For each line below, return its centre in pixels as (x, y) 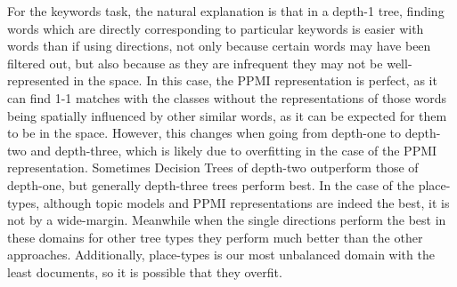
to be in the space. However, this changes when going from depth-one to (204, 133)
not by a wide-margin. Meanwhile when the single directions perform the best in (227, 220)
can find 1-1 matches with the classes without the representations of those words (227, 97)
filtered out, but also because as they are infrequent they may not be (195, 63)
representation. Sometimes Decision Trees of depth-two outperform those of (213, 167)
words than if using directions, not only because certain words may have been (219, 46)
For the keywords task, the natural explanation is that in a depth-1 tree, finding (226, 11)
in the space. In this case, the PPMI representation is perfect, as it (255, 80)
